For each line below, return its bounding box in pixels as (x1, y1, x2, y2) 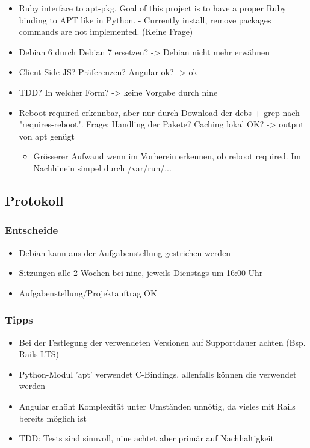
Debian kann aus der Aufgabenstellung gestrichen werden (19, 246, 231, 259)
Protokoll (5, 191, 64, 209)
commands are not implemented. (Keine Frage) (19, 25, 193, 38)
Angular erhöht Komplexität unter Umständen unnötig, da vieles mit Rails (19, 399, 296, 412)
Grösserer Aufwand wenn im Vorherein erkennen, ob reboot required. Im (33, 150, 301, 162)
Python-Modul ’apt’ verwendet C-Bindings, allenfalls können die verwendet (19, 367, 297, 380)
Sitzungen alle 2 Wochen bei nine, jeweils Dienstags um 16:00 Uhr (19, 266, 263, 279)
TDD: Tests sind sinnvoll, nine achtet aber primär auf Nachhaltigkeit (19, 432, 274, 444)
